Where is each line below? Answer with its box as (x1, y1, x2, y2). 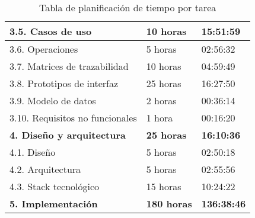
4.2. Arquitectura (9, 162, 81, 176)
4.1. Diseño (9, 145, 56, 159)
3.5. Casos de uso (9, 24, 92, 38)
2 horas (146, 94, 177, 107)
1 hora (146, 111, 173, 124)
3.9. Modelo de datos (9, 94, 96, 107)
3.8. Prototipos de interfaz (9, 76, 119, 90)
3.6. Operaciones (9, 42, 78, 56)
